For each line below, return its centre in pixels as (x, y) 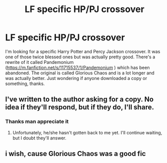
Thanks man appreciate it (37, 122)
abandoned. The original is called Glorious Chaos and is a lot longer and (80, 73)
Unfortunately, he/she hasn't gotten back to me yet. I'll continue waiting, (87, 132)
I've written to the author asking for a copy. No (79, 99)
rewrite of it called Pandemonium (39, 62)
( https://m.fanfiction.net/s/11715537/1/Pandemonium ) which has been (77, 67)
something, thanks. (25, 84)
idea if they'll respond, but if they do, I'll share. (80, 107)
